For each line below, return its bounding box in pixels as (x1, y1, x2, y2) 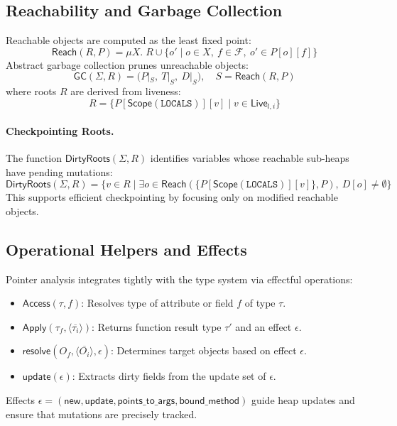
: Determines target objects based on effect (110, 343, 297, 358)
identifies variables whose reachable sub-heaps (150, 151, 349, 165)
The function (6, 151, 62, 165)
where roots (6, 84, 57, 99)
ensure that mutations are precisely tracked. (6, 406, 197, 421)
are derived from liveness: (70, 84, 181, 99)
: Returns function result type (92, 319, 222, 334)
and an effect (235, 319, 292, 334)
